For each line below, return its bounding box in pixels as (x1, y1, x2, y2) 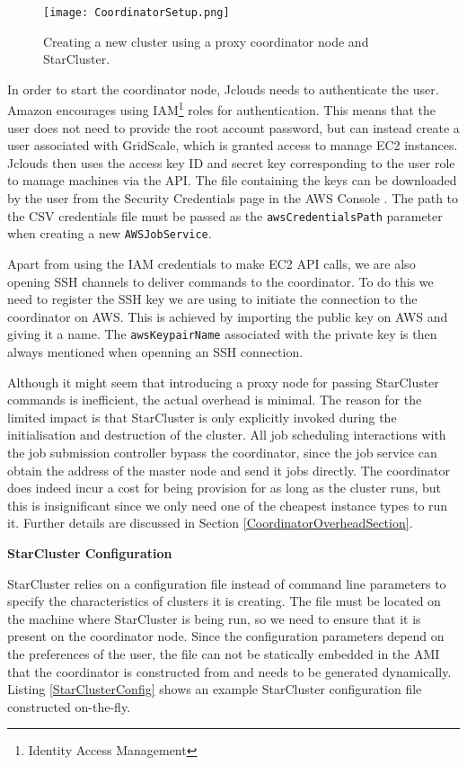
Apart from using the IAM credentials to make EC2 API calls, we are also (7, 254, 416, 272)
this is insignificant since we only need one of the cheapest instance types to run (7, 495, 448, 514)
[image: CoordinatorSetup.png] (43, 6, 230, 19)
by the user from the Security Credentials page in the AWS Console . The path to (7, 189, 459, 208)
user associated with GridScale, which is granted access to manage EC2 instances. (7, 136, 458, 155)
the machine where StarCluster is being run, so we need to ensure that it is (7, 609, 421, 627)
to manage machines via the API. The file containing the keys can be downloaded (7, 171, 457, 190)
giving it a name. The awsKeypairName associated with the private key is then (7, 325, 437, 343)
